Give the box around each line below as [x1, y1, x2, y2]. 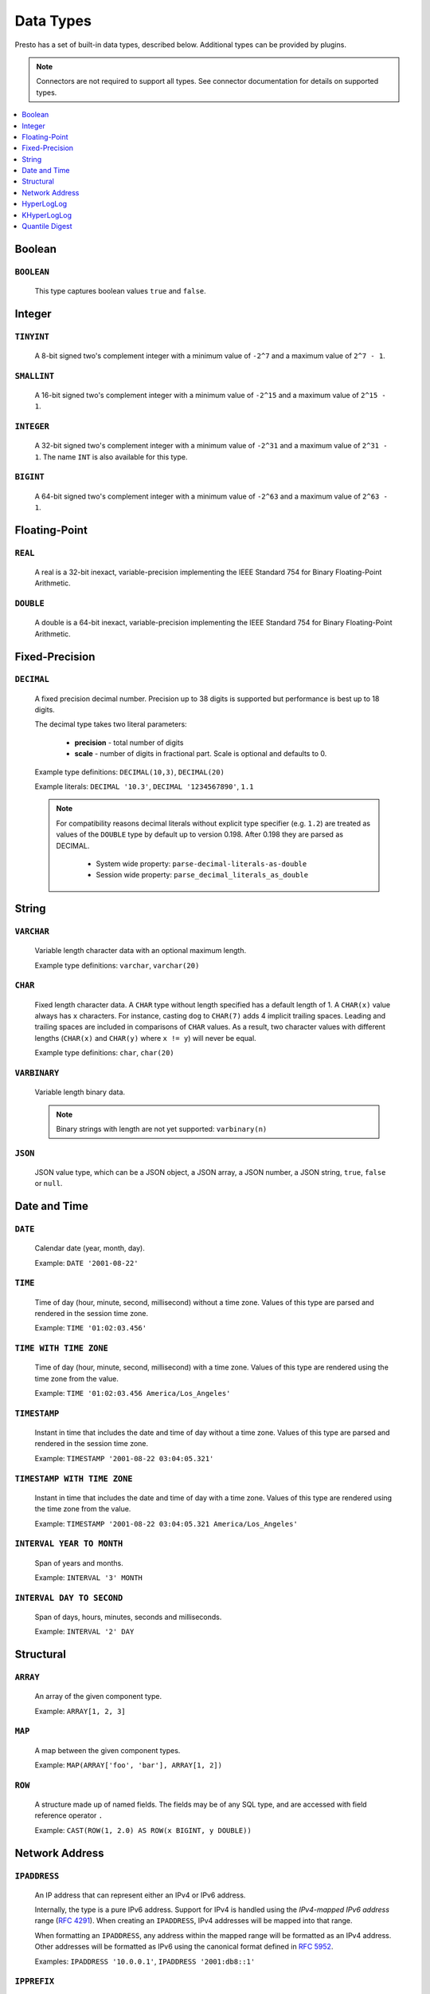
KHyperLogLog [21, 210, 72, 219]
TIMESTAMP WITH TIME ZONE [14, 1473, 133, 1484]
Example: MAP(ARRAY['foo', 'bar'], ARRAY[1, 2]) [34, 1760, 223, 1770]
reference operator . [34, 1811, 104, 1820]
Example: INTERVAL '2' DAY [34, 1627, 135, 1637]
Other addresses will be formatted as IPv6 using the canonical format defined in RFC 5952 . [34, 1942, 334, 1952]
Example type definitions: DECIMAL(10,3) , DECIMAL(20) [34, 766, 225, 777]
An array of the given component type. [34, 1692, 162, 1701]
